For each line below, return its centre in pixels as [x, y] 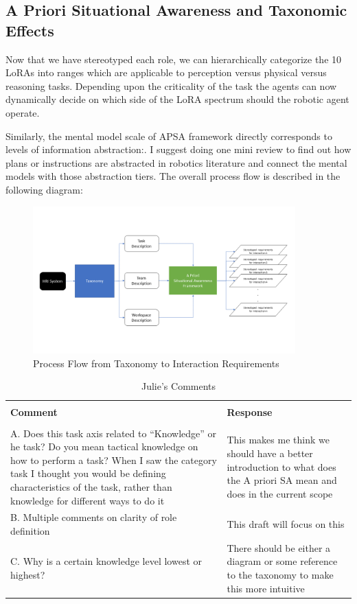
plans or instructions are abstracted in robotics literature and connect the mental [176, 162]
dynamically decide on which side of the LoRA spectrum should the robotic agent [177, 99]
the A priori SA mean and [282, 480]
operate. [23, 112]
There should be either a [279, 547]
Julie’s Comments [178, 386]
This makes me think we [278, 440]
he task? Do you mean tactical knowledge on [104, 446]
